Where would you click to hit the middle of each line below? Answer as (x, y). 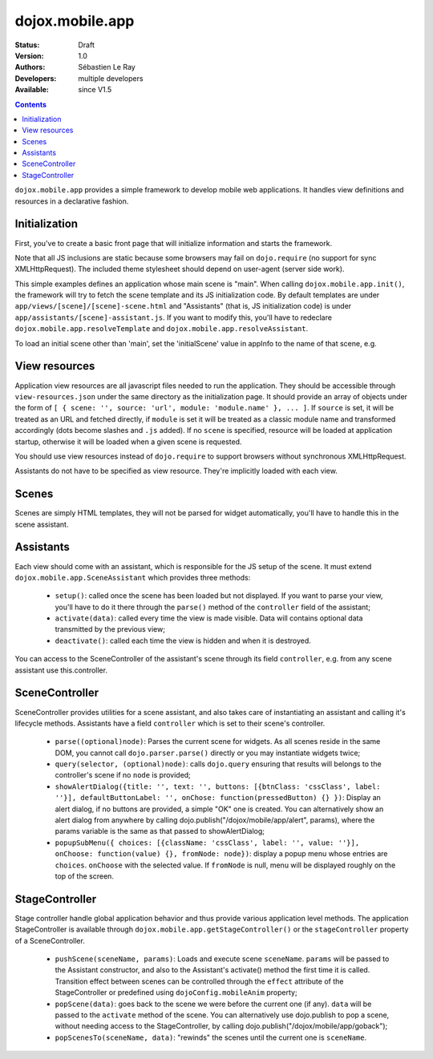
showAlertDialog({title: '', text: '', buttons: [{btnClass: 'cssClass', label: (218, 786)
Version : (29, 55)
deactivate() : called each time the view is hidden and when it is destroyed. (183, 641)
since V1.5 (95, 90)
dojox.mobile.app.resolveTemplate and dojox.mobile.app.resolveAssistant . (162, 329)
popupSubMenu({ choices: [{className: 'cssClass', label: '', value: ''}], (207, 843)
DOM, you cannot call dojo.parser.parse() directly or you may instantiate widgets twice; (208, 753)
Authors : (30, 67)
